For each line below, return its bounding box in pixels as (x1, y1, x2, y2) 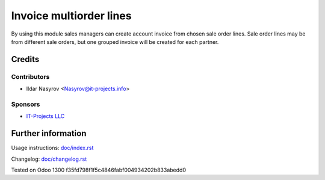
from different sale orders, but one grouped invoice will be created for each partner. (11, 38, 219, 45)
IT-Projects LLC (26, 113, 65, 120)
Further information (11, 128, 87, 138)
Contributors (11, 72, 50, 81)
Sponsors (11, 100, 40, 108)
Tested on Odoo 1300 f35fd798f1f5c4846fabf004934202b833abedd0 (11, 166, 187, 173)
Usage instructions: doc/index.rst (11, 144, 94, 152)
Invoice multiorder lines (11, 9, 132, 22)
